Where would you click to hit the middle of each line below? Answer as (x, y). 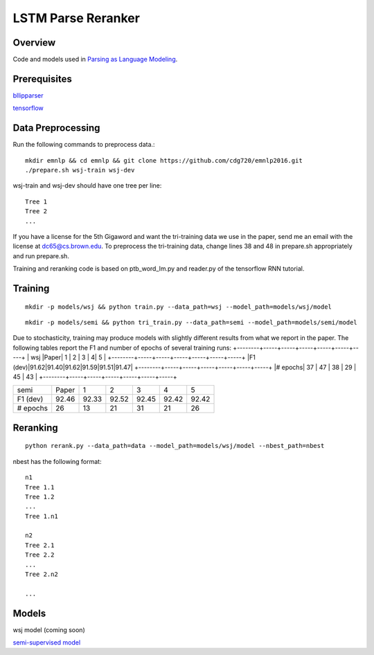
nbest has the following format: (57, 461)
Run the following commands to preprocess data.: (84, 145)
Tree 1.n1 (42, 516)
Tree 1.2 (40, 496)
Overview (34, 43)
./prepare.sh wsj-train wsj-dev (80, 170)
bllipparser (28, 95)
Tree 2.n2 (42, 574)
